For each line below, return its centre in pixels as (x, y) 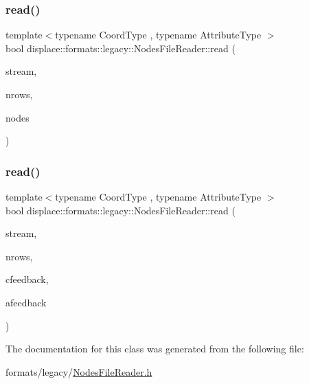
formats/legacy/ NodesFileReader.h (79, 371)
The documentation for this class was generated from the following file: (155, 349)
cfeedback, (27, 279)
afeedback (26, 302)
